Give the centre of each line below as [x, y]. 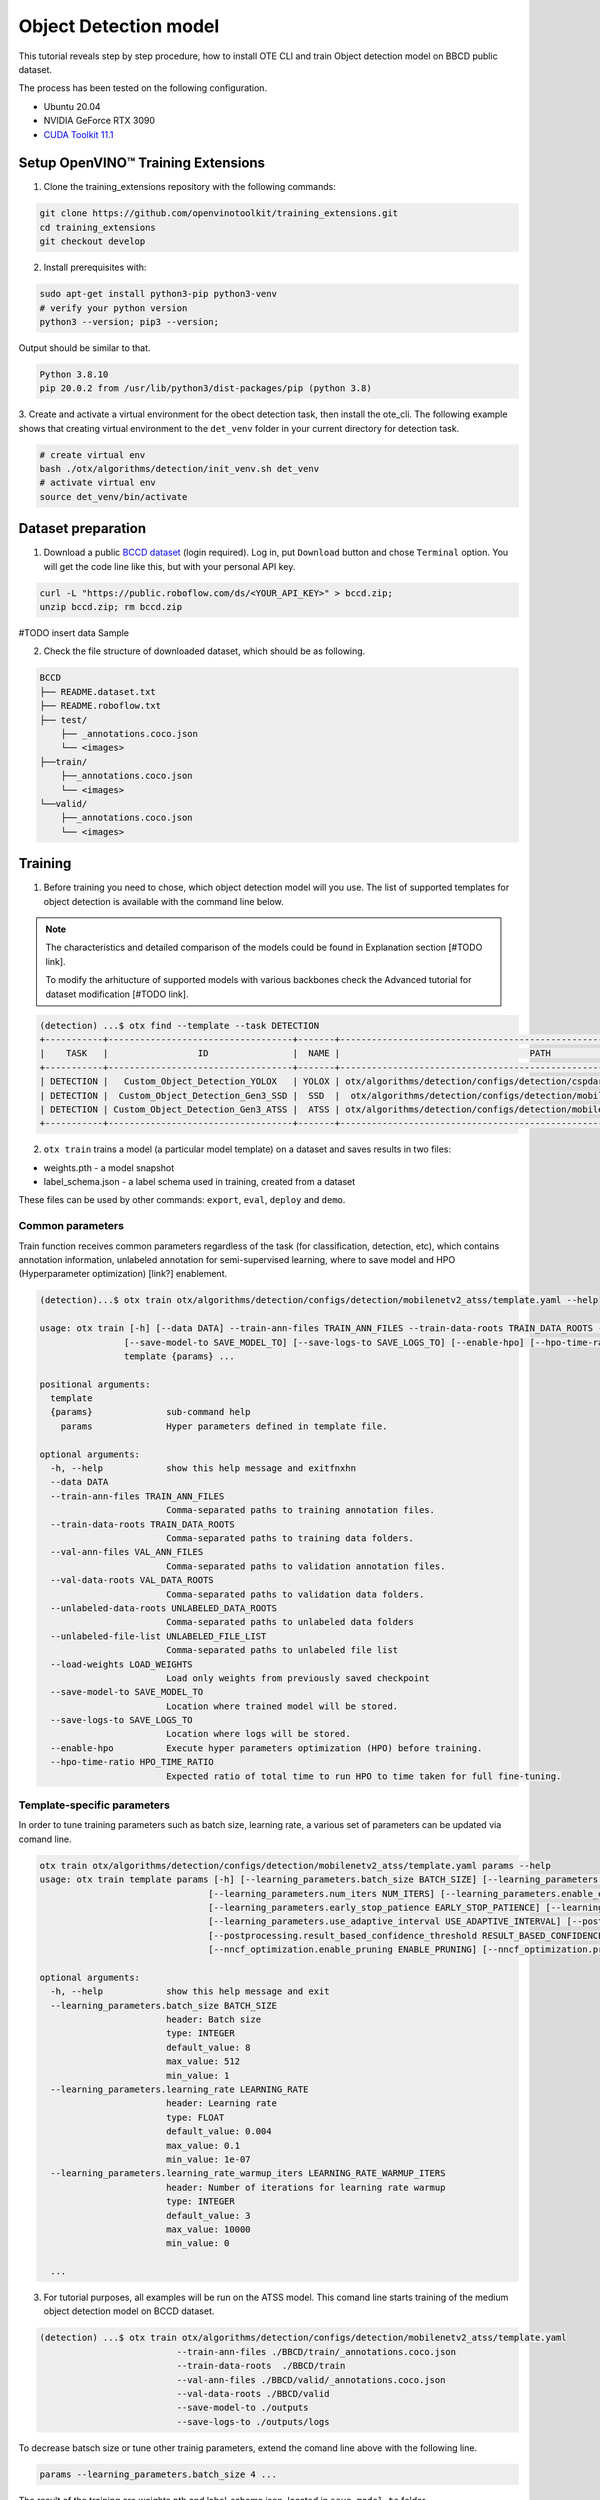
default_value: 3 [208, 2215]
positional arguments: [95, 1384]
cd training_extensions [98, 227]
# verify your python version [113, 308]
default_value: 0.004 [218, 2131]
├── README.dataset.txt [98, 691]
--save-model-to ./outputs [242, 2408]
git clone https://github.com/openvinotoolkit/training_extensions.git [219, 213]
